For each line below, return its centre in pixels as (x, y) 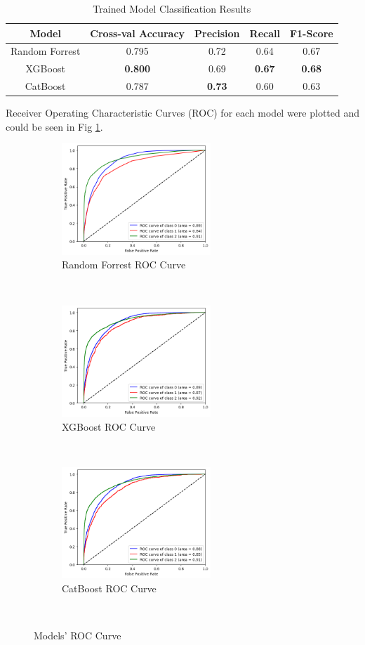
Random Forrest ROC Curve (124, 265)
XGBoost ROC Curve (109, 426)
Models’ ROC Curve (78, 635)
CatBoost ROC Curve (109, 588)
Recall (265, 33)
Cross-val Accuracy (138, 33)
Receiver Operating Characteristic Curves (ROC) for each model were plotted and (182, 113)
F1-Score (311, 33)
